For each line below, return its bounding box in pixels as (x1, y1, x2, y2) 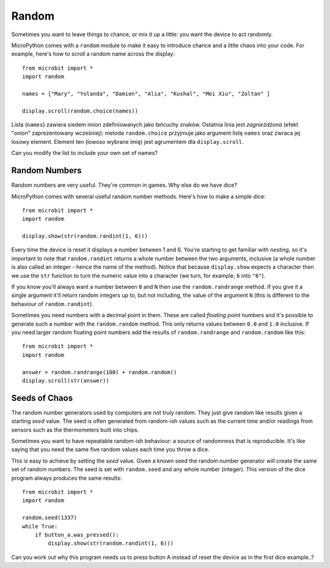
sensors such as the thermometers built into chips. (11, 426, 139, 433)
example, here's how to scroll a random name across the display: (11, 50, 175, 58)
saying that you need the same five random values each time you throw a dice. (11, 446, 210, 453)
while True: (22, 523, 58, 529)
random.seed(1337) (22, 514, 78, 521)
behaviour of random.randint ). (11, 300, 94, 307)
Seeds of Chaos (11, 392, 73, 403)
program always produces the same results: (11, 474, 122, 482)
